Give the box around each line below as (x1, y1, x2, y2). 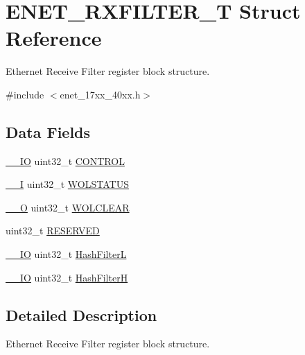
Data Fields (6, 121, 91, 142)
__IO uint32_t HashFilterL (6, 247, 127, 261)
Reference (6, 24, 102, 52)
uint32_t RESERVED (6, 223, 100, 238)
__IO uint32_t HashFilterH (6, 270, 128, 284)
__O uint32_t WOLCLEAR (6, 200, 130, 214)
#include (6, 87, 44, 101)
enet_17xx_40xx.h (60, 87, 141, 101)
